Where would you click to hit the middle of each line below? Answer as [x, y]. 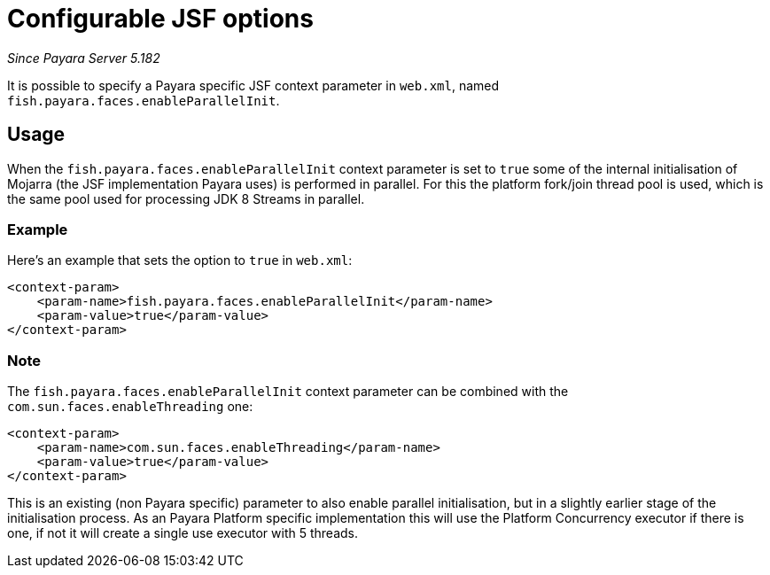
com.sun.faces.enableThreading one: [130, 407]
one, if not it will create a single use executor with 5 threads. [183, 533]
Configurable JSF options [160, 19]
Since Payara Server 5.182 [84, 58]
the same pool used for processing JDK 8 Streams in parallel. [186, 198]
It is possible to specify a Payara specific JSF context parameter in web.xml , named [253, 85]
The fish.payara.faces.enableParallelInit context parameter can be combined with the [288, 392]
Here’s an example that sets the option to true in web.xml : [180, 260]
